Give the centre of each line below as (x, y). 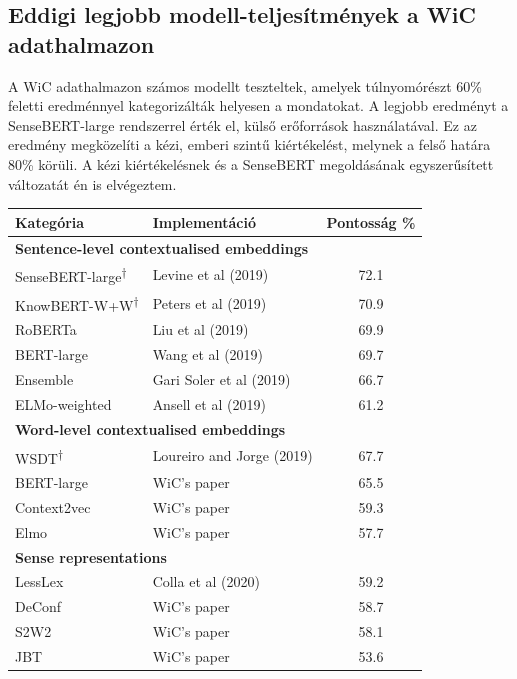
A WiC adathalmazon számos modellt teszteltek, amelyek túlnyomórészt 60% (245, 85)
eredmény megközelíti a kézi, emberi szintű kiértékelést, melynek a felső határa (249, 144)
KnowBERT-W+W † (77, 303)
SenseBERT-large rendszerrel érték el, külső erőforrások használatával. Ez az (242, 124)
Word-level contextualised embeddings (150, 428)
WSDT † (39, 456)
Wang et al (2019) (208, 354)
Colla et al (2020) (206, 581)
